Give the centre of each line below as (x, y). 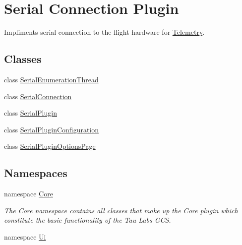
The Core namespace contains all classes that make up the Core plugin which (121, 210)
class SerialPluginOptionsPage (50, 146)
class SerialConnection (38, 96)
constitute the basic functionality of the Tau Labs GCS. (88, 220)
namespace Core (29, 194)
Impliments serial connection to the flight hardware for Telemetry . (104, 32)
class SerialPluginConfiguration (52, 129)
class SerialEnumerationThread (51, 79)
